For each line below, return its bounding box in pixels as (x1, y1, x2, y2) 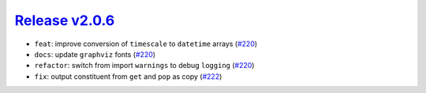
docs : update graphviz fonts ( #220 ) (34, 49, 156, 59)
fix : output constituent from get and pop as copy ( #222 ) (34, 71, 222, 81)
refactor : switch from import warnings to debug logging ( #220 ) (34, 61, 255, 70)
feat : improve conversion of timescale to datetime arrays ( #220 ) (34, 39, 258, 48)
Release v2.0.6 (14, 12, 115, 29)
